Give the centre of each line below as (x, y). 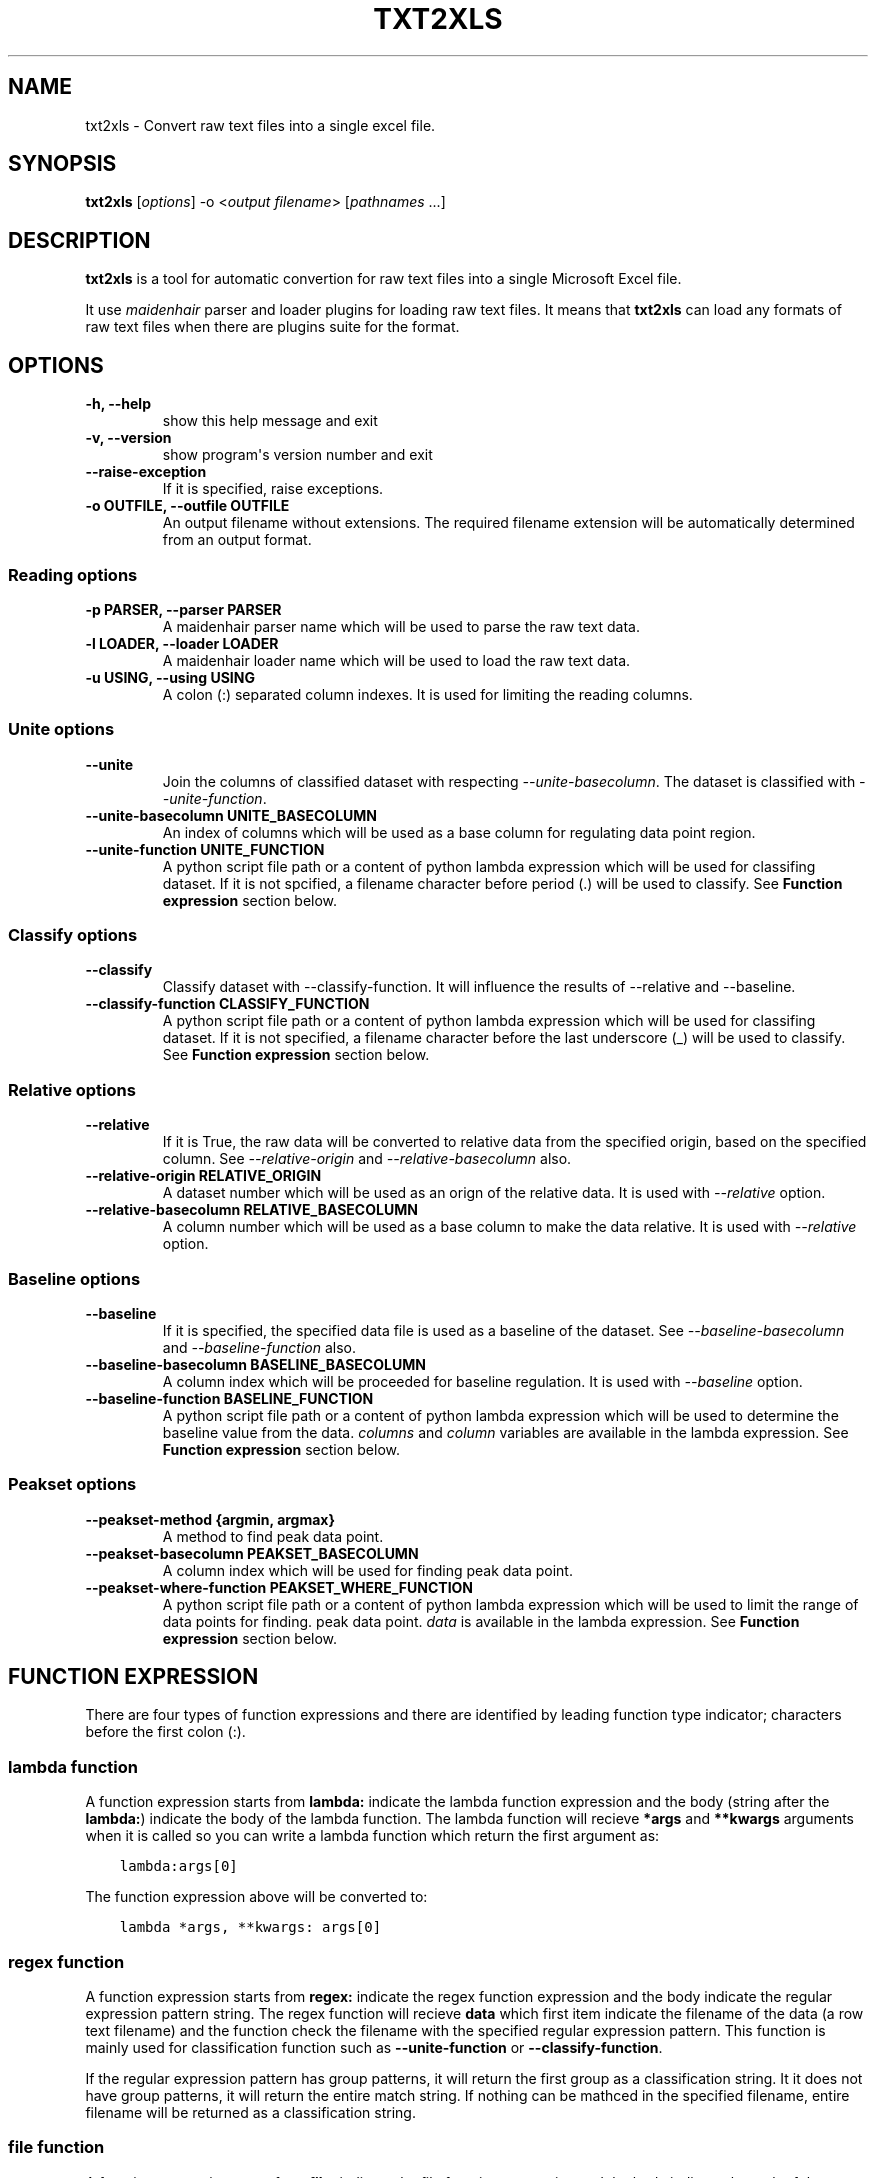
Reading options (73, 574)
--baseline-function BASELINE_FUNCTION (229, 1398)
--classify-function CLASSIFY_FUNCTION (227, 1004)
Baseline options (74, 1278)
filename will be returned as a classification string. (250, 2112)
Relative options (72, 1089)
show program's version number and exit (297, 455)
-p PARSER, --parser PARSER (183, 609)
